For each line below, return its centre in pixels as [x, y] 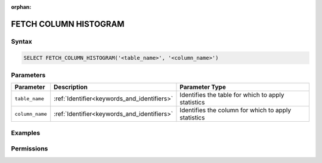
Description [71, 87]
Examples [26, 133]
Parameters [28, 75]
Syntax [21, 41]
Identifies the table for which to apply [232, 95]
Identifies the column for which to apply [236, 110]
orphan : [21, 7]
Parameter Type [203, 87]
